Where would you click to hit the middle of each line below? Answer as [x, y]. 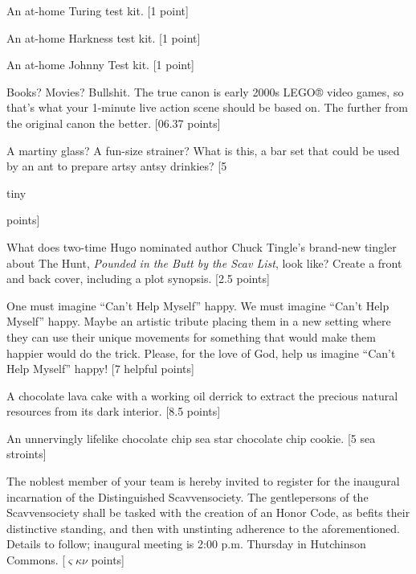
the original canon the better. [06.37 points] [114, 123]
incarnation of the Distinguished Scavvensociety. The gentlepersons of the [188, 496]
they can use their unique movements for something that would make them [191, 336]
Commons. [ [36, 560]
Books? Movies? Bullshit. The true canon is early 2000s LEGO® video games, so [205, 91]
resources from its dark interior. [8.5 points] [114, 411]
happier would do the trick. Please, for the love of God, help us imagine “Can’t [201, 353]
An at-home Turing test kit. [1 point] [98, 10]
